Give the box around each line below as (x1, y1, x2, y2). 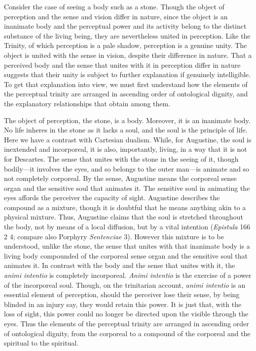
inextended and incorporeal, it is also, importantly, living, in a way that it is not (4, 144, 247, 154)
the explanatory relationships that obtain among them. (4, 98, 171, 108)
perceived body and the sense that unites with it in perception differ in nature (4, 59, 241, 70)
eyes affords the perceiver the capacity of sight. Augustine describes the (4, 192, 220, 203)
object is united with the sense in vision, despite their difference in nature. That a (4, 49, 252, 60)
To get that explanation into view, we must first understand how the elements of (4, 79, 248, 89)
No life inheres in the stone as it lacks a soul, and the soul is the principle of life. (4, 125, 248, 135)
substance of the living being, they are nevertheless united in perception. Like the (4, 30, 251, 41)
